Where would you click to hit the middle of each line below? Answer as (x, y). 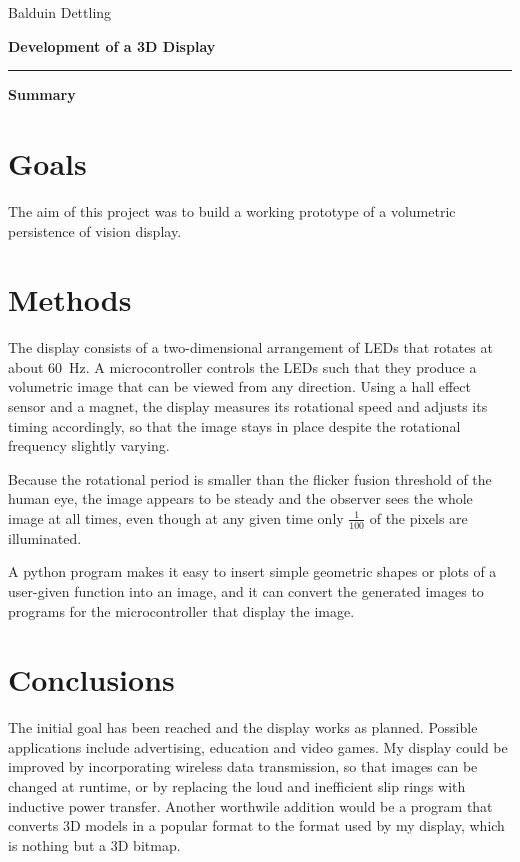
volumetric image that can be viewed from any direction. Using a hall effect (239, 386)
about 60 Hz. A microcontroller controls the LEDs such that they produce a (242, 366)
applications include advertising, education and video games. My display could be (258, 746)
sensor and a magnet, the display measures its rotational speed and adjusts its (248, 406)
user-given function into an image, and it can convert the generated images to (246, 590)
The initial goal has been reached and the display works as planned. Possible (243, 727)
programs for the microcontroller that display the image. (181, 610)
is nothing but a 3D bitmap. (94, 844)
